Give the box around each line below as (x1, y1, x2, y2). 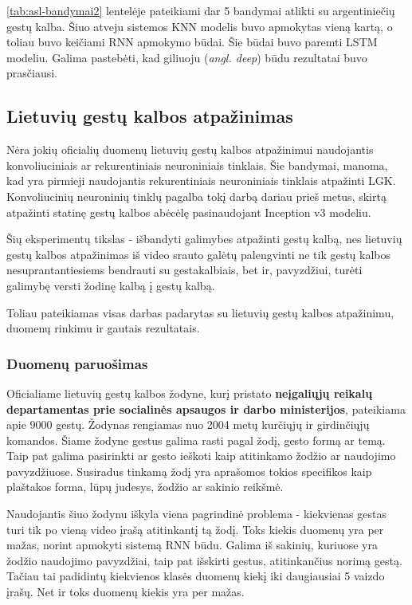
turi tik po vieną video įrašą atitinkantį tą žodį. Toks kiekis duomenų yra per (6, 521, 384, 537)
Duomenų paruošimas (6, 353, 148, 373)
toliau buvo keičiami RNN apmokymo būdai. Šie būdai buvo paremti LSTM (6, 33, 378, 50)
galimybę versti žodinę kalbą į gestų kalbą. (6, 277, 215, 293)
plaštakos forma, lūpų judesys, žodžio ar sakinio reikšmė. (6, 478, 284, 495)
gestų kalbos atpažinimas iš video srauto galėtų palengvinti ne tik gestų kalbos (6, 246, 391, 262)
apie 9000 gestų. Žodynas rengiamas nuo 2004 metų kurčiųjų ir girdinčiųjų (6, 416, 370, 433)
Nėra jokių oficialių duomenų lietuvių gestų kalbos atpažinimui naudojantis (6, 141, 374, 158)
